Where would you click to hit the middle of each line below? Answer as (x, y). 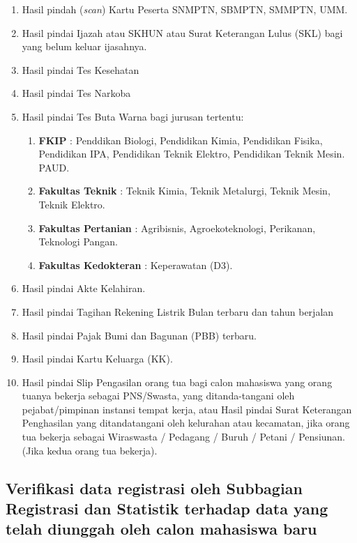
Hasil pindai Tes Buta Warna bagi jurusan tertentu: (133, 116)
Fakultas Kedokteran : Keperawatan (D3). (136, 265)
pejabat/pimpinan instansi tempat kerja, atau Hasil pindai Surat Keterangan (187, 409)
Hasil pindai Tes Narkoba (76, 93)
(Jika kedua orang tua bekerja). (90, 450)
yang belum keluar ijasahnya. (84, 46)
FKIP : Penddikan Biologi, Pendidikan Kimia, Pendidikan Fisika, (181, 140)
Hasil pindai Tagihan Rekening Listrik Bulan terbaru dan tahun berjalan (178, 311)
